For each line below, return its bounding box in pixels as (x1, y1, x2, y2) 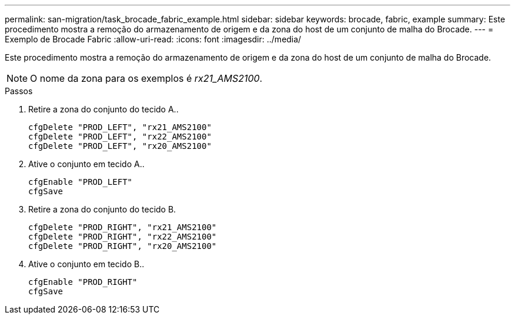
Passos (5, 86, 33, 96)
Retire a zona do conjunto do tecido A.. (28, 104, 179, 114)
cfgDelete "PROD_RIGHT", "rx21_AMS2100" (28, 222, 217, 232)
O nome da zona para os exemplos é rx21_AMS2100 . (30, 72, 263, 84)
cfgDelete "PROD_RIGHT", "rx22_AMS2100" (28, 232, 217, 241)
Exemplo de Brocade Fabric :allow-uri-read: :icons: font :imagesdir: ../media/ (5, 34, 302, 44)
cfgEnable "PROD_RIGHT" (28, 277, 138, 287)
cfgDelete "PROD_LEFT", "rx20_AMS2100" (28, 141, 212, 151)
